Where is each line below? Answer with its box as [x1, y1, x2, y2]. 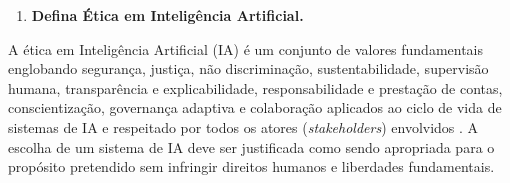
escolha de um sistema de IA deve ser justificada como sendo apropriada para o [8, 136, 495, 157]
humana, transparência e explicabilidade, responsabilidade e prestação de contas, [8, 77, 503, 98]
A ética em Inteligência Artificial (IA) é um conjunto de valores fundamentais [8, 38, 484, 59]
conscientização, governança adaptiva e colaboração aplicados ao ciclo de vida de [8, 97, 502, 118]
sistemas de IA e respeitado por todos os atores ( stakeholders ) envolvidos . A [8, 116, 479, 137]
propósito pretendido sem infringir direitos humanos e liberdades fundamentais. [8, 156, 495, 177]
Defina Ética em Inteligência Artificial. [31, 5, 304, 25]
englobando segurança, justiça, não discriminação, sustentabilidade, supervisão [8, 58, 489, 79]
